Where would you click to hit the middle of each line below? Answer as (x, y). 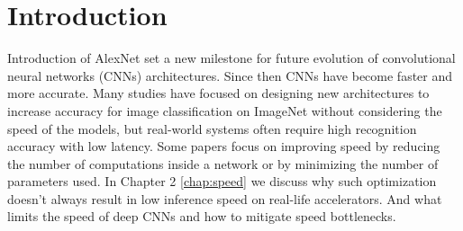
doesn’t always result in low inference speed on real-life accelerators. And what (225, 198)
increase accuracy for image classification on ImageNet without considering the (225, 110)
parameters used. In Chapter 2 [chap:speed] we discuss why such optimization (222, 181)
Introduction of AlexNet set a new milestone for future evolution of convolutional (231, 58)
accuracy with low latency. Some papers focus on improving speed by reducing (224, 146)
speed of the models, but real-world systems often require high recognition (212, 128)
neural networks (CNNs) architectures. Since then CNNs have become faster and (230, 75)
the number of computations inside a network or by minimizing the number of (223, 163)
